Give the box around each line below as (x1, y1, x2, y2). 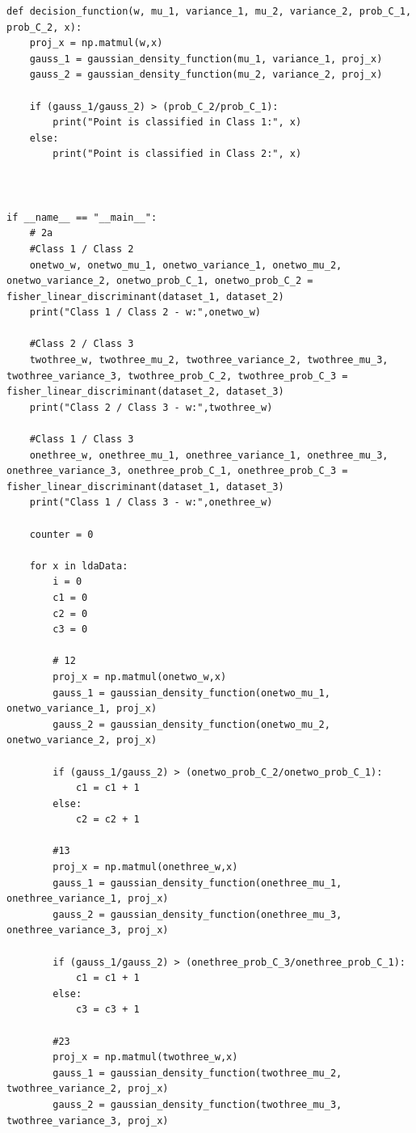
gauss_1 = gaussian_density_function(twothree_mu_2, (53, 1067, 342, 1079)
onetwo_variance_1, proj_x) (6, 703, 158, 715)
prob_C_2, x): (6, 21, 82, 33)
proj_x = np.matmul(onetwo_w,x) (53, 670, 227, 683)
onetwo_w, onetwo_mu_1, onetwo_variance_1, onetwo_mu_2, (29, 259, 342, 271)
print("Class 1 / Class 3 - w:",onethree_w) (29, 497, 273, 509)
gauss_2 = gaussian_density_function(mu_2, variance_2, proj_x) (29, 69, 383, 81)
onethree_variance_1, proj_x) (6, 893, 169, 905)
